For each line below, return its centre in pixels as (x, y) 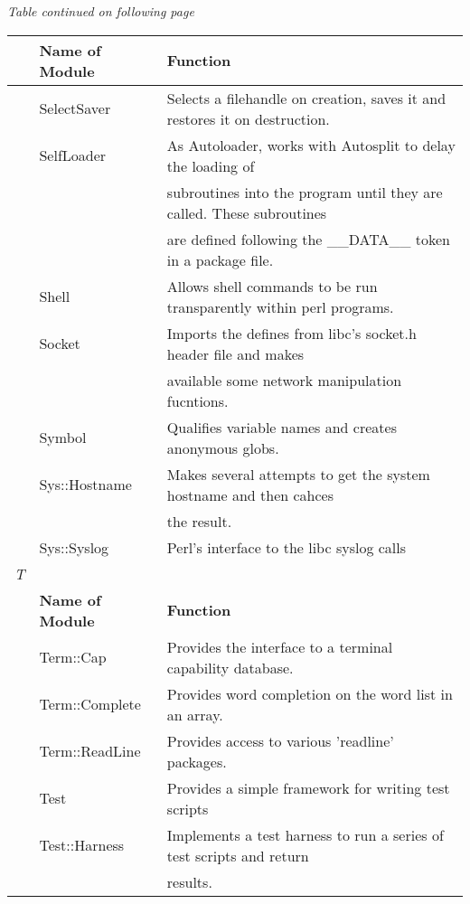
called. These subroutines (247, 212)
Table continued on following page (101, 11)
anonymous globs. (223, 447)
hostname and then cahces (250, 494)
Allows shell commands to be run (272, 286)
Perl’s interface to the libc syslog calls (287, 547)
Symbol (63, 438)
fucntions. (197, 400)
